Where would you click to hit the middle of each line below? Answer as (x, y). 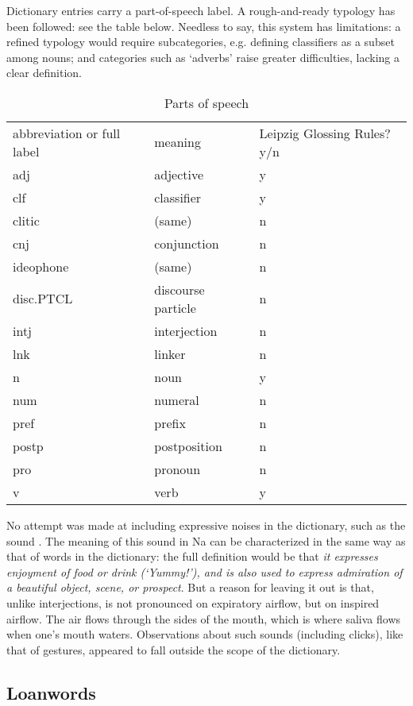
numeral (177, 399)
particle (175, 307)
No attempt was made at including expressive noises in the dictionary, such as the (206, 525)
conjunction (187, 243)
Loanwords (51, 692)
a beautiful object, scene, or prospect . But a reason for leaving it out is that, (190, 587)
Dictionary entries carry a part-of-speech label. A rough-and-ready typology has (201, 10)
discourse (179, 289)
